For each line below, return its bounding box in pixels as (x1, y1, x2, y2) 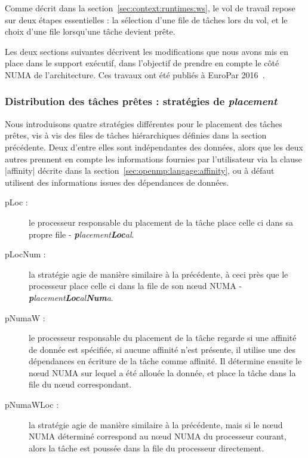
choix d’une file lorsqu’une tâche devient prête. (5, 25, 175, 38)
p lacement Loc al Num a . (29, 291, 113, 303)
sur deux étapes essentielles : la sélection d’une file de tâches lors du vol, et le (5, 13, 288, 26)
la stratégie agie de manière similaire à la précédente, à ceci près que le (29, 268, 288, 280)
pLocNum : (5, 248, 46, 260)
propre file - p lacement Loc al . (29, 228, 134, 240)
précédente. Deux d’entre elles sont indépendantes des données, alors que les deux (5, 140, 303, 153)
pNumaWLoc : (5, 398, 59, 411)
